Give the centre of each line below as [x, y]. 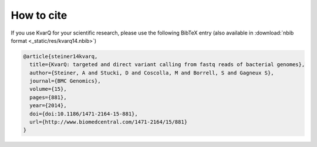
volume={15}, [48, 89]
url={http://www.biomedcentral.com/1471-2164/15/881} [109, 122]
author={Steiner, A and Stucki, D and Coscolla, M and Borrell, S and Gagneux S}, [152, 73]
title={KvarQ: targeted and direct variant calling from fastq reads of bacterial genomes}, [167, 65]
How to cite [39, 15]
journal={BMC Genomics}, [65, 81]
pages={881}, [48, 97]
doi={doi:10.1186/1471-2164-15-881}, [84, 114]
